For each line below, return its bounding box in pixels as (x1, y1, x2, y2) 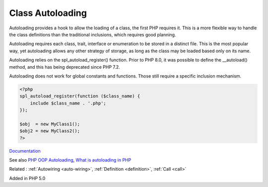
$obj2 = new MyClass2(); (19, 128, 80, 134)
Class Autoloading (9, 7, 87, 18)
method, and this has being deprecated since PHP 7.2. (9, 64, 120, 70)
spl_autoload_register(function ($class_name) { (19, 93, 140, 99)
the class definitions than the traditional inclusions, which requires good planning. (9, 31, 176, 37)
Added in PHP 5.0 (9, 175, 46, 181)
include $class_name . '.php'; (30, 100, 106, 106)
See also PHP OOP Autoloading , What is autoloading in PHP (9, 157, 132, 163)
